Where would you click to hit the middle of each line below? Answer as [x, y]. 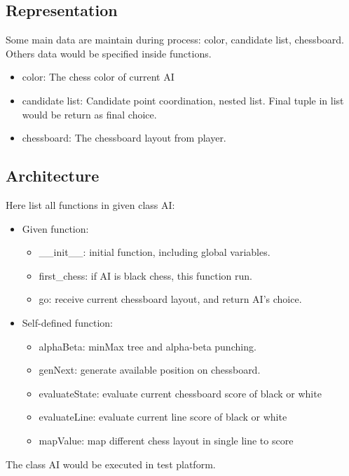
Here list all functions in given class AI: [90, 204]
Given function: [55, 228]
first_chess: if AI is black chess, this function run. [145, 275]
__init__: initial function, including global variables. [155, 252]
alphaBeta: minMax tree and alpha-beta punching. [148, 346]
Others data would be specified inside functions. [109, 53]
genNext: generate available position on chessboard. [150, 370]
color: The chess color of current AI [98, 77]
